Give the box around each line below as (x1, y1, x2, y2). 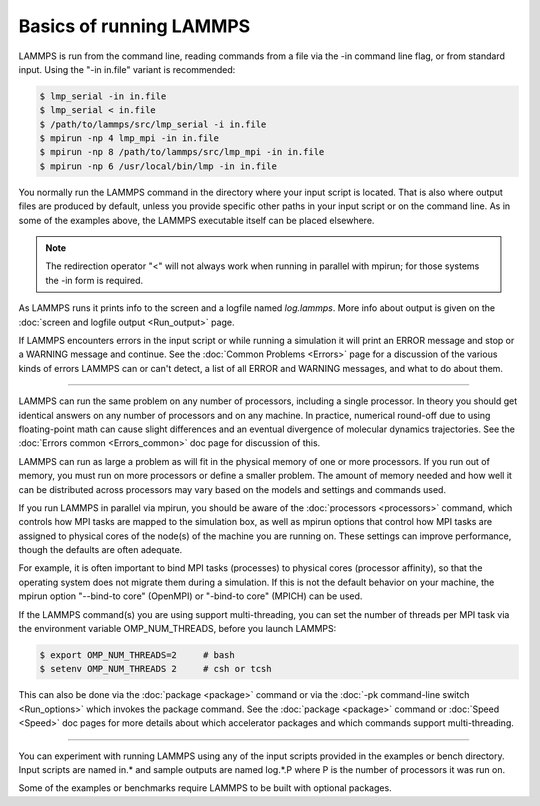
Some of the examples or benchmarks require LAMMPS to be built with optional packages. (18, 782, 392, 794)
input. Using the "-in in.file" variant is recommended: (18, 63, 236, 75)
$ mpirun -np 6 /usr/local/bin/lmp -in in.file (39, 160, 277, 172)
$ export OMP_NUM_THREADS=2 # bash (39, 650, 235, 660)
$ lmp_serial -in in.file (39, 90, 167, 102)
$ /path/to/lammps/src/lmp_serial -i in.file (39, 118, 267, 130)
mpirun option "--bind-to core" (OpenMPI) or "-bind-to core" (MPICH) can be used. (18, 590, 363, 602)
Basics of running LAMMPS (18, 15, 251, 37)
